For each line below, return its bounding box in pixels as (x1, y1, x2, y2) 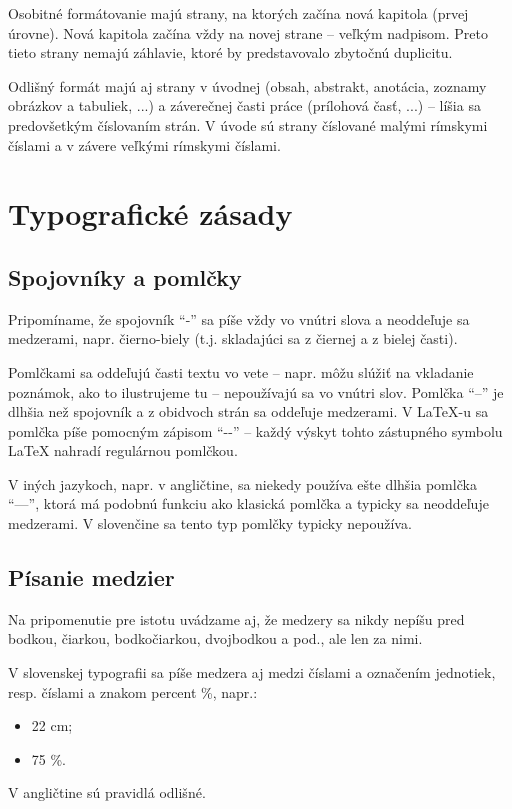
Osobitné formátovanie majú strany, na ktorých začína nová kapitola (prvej (8, 3, 469, 23)
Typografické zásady (8, 193, 293, 234)
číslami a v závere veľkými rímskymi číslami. (8, 134, 281, 155)
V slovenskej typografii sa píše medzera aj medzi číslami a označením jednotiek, (8, 662, 496, 683)
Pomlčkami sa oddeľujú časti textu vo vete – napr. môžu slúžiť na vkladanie (8, 361, 474, 382)
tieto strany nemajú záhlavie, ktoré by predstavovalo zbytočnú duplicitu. (8, 42, 453, 63)
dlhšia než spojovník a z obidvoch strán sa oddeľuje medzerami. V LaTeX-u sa (8, 401, 489, 422)
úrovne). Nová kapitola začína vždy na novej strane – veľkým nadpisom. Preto (8, 22, 488, 43)
